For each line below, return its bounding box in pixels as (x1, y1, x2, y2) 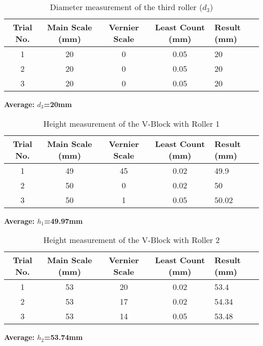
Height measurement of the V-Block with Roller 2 (43, 234, 220, 246)
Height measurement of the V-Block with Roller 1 (43, 117, 220, 129)
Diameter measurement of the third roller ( (50, 1, 203, 13)
